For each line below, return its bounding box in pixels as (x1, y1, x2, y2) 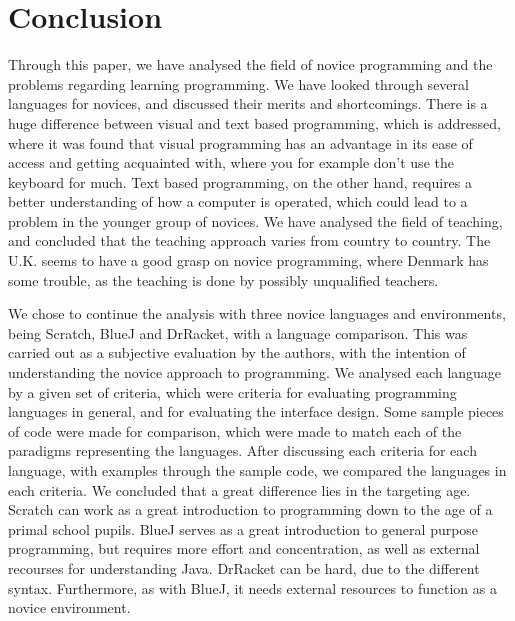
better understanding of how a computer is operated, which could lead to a (8, 191, 468, 212)
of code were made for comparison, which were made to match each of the (8, 420, 462, 441)
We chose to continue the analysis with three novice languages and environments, (8, 303, 506, 324)
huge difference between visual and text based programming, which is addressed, (8, 112, 501, 133)
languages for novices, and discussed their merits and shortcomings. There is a (8, 93, 488, 114)
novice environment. (8, 597, 131, 618)
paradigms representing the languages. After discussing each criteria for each (8, 440, 477, 461)
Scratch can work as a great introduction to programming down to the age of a (8, 499, 493, 520)
